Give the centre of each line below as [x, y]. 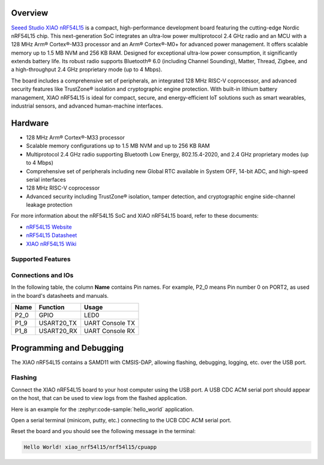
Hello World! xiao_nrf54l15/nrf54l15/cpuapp [90, 447]
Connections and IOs [42, 275]
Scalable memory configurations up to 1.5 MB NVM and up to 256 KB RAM [118, 146]
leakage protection [49, 205]
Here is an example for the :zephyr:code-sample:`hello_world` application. [103, 409]
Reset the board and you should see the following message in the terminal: [103, 431]
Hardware [30, 123]
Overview [30, 13]
